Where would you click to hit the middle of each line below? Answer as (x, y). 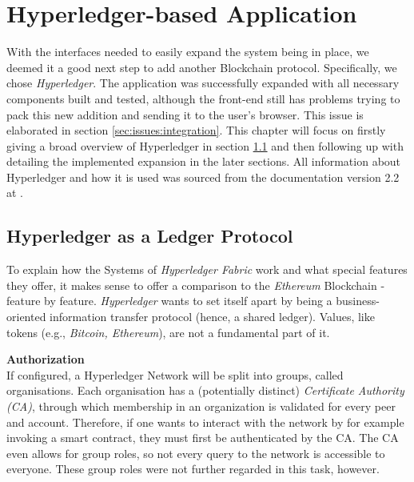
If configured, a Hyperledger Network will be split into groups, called (175, 374)
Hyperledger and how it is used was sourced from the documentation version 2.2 (203, 177)
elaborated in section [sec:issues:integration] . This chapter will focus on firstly (196, 130)
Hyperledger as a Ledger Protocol (150, 236)
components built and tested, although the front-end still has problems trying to (203, 98)
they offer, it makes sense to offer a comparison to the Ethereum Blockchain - (196, 285)
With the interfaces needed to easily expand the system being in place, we (188, 52)
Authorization (46, 359)
